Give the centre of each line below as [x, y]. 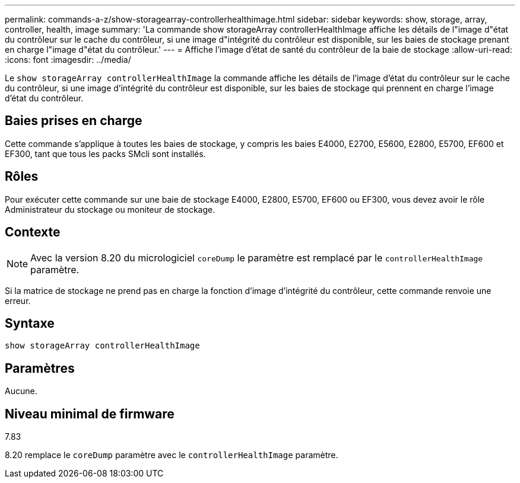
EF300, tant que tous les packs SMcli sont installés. [105, 153]
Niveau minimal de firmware [90, 414]
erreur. [18, 300]
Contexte [33, 232]
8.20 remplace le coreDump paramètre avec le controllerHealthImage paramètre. [172, 455]
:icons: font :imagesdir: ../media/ [68, 60]
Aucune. [21, 391]
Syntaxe [30, 323]
